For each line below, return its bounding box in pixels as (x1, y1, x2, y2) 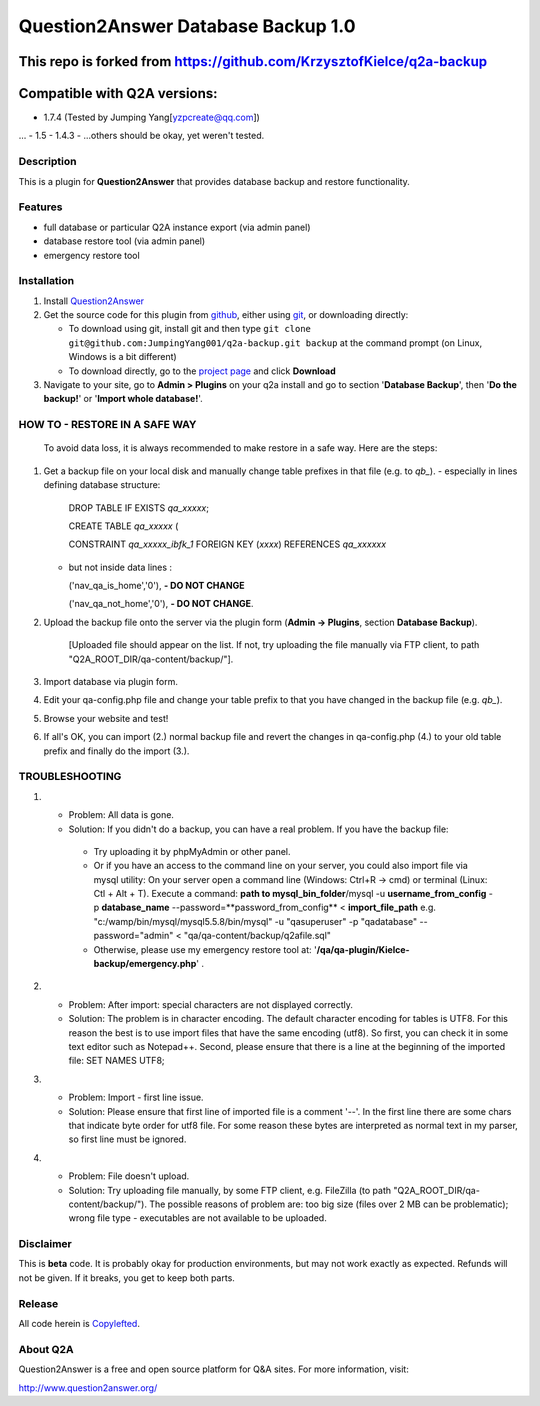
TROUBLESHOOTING (18, 770, 122, 784)
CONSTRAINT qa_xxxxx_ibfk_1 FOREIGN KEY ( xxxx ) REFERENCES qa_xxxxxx (68, 538, 387, 550)
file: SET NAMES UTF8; (68, 1055, 165, 1067)
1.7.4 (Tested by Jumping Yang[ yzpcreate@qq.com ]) (43, 111, 260, 124)
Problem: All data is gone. (68, 809, 175, 821)
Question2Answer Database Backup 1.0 (18, 15, 356, 37)
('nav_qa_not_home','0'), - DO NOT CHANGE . (68, 598, 254, 610)
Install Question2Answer (43, 295, 145, 307)
